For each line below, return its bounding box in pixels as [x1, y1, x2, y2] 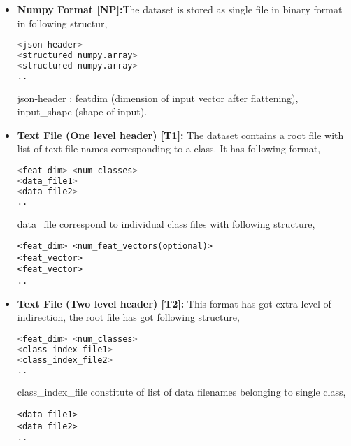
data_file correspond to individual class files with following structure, [17, 216, 315, 231]
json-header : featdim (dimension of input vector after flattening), [17, 90, 299, 105]
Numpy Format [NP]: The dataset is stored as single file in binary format [17, 2, 343, 16]
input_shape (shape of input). [17, 104, 148, 119]
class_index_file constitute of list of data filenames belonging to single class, [17, 384, 346, 399]
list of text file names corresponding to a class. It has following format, [17, 141, 321, 156]
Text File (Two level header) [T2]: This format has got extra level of [17, 296, 331, 310]
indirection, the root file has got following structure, [17, 310, 240, 324]
